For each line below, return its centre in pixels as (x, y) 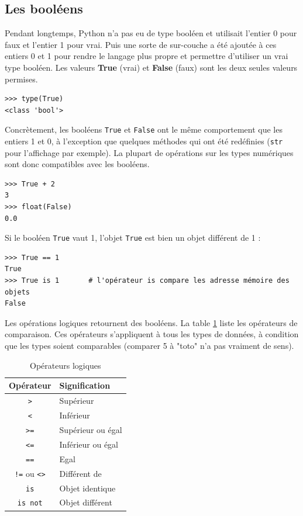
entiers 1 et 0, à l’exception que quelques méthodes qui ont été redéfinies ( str (144, 141)
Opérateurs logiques (66, 365)
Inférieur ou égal (89, 444)
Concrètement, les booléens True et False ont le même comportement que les (144, 129)
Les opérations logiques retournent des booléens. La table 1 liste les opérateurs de (151, 322)
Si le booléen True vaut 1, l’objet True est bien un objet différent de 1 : (133, 238)
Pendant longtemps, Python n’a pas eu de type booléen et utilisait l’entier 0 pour (151, 33)
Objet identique (87, 488)
